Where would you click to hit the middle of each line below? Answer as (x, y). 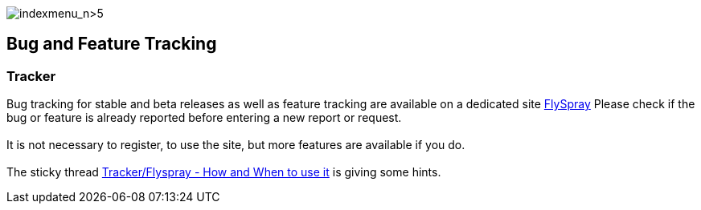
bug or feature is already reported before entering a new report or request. (204, 118)
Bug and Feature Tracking (112, 44)
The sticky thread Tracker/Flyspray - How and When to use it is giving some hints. (224, 172)
